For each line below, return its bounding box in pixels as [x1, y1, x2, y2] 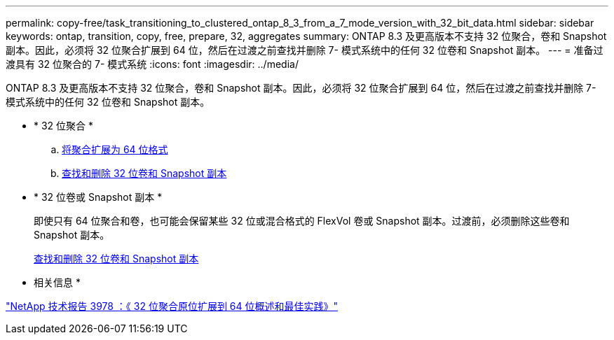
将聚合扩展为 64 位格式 [62, 143, 168, 155]
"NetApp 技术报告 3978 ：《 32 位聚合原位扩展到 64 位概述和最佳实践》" [6, 300, 339, 312]
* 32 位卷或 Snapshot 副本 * [34, 191, 163, 203]
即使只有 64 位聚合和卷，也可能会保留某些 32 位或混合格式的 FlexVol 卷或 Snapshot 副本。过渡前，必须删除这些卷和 [34, 215, 570, 227]
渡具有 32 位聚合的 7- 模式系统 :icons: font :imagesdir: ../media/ [6, 58, 299, 70]
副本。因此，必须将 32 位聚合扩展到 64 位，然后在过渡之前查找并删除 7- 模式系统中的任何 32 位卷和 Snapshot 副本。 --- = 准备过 [6, 44, 603, 56]
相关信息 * [34, 276, 81, 288]
